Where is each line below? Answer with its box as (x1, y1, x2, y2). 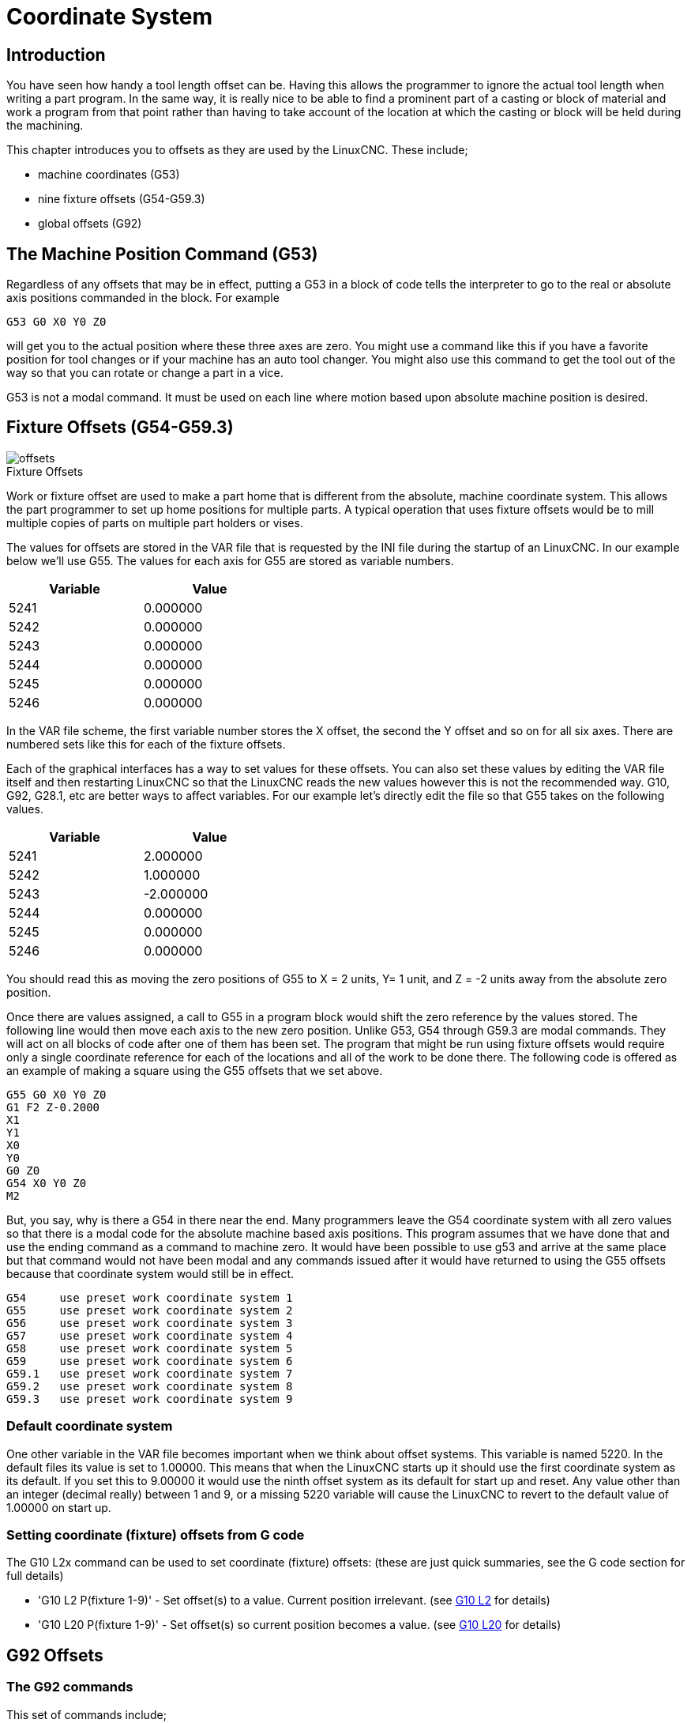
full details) (6, 1569, 64, 1583)
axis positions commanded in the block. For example (6, 291, 280, 305)
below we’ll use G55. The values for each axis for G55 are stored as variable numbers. (6, 553, 454, 567)
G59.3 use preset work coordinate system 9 (6, 1392, 293, 1405)
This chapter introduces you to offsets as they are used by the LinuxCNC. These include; (6, 143, 468, 157)
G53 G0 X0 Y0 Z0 (6, 315, 107, 329)
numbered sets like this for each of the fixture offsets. (6, 737, 286, 751)
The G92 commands (6, 1679, 133, 1695)
